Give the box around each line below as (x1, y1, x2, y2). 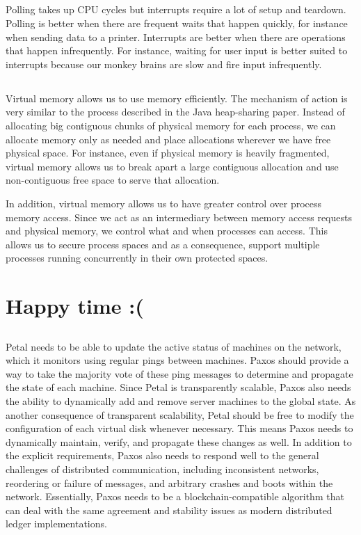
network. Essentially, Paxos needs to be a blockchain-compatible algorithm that (6, 489, 344, 504)
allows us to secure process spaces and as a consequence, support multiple (6, 237, 320, 251)
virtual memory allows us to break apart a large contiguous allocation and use (6, 159, 339, 173)
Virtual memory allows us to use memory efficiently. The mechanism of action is (6, 90, 348, 105)
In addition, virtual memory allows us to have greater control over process (6, 195, 322, 210)
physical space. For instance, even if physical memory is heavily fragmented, (6, 145, 330, 160)
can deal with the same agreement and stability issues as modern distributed (6, 502, 332, 517)
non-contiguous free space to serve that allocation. (6, 173, 220, 187)
